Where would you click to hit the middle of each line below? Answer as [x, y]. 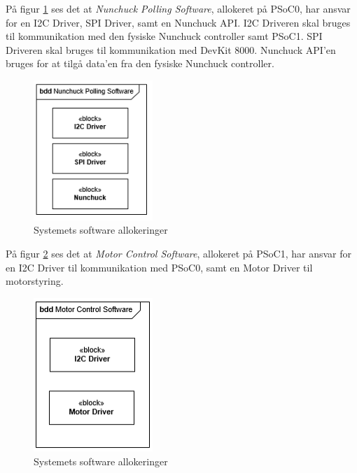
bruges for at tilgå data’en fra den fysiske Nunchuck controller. [140, 63]
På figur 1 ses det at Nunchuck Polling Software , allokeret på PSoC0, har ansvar [178, 8]
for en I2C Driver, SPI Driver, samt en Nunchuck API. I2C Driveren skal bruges [178, 22]
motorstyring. [35, 281]
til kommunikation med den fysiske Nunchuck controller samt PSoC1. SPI [164, 36]
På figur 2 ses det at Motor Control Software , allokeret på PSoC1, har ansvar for [179, 253]
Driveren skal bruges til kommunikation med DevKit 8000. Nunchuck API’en [171, 49]
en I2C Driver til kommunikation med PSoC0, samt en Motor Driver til [159, 267]
